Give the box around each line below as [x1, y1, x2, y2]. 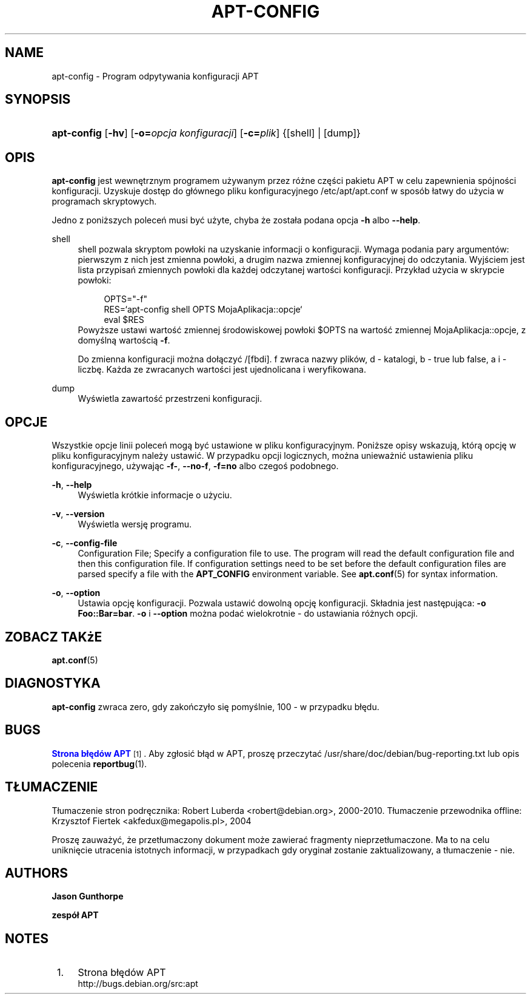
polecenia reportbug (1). [52, 758, 147, 769]
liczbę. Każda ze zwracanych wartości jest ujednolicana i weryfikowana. [78, 364, 366, 375]
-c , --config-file [52, 538, 118, 549]
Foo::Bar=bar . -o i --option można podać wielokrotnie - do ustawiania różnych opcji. [78, 608, 418, 619]
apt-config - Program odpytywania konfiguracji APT [52, 70, 259, 81]
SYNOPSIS [5, 92, 71, 107]
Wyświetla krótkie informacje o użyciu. [78, 490, 232, 501]
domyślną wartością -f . [78, 335, 170, 346]
